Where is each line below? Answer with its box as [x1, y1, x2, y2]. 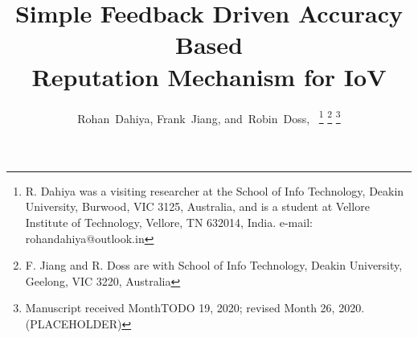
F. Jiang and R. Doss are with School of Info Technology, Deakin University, [25, 257, 403, 274]
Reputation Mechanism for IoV [31, 60, 387, 93]
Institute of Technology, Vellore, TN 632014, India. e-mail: [25, 213, 313, 230]
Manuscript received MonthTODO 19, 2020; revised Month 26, [25, 299, 335, 316]
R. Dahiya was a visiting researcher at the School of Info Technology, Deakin [25, 182, 404, 199]
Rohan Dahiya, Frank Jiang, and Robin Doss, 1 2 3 [77, 107, 341, 126]
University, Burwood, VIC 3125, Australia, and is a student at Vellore [25, 198, 370, 215]
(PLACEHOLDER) [25, 315, 122, 332]
